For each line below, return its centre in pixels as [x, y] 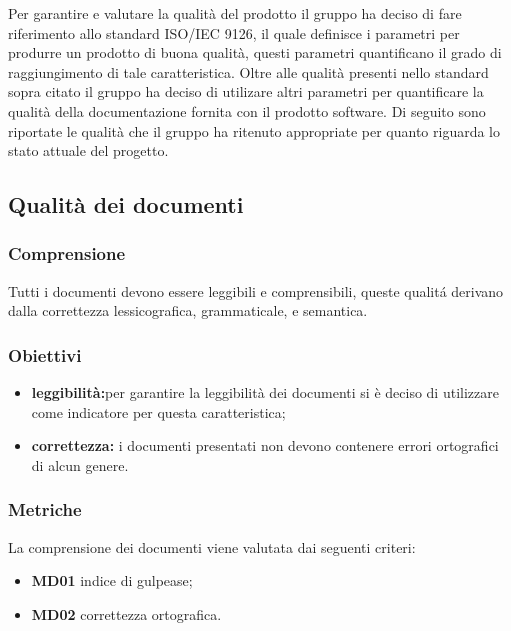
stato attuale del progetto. [88, 150]
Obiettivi [45, 354]
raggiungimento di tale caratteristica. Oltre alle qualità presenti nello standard [248, 71]
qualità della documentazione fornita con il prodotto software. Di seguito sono [247, 110]
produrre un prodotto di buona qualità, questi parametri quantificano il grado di [255, 52]
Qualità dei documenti [126, 204]
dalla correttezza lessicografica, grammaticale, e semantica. [188, 310]
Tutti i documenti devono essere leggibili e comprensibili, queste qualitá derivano [256, 290]
